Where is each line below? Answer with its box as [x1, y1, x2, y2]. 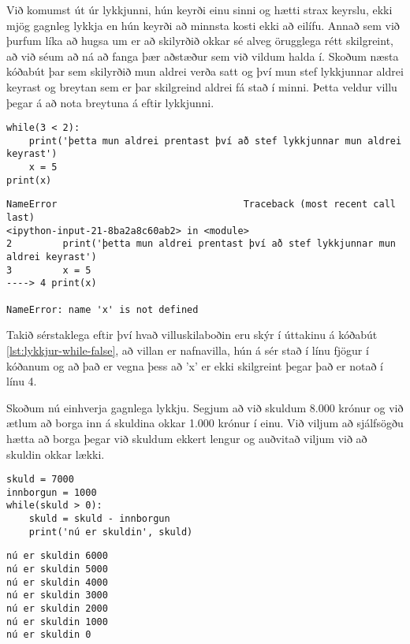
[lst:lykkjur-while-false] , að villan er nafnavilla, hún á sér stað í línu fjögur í [6, 341, 369, 358]
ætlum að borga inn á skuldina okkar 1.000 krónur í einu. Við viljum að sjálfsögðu [6, 415, 404, 431]
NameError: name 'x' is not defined [6, 303, 199, 315]
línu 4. [6, 373, 37, 389]
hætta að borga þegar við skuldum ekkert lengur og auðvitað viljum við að [6, 430, 367, 446]
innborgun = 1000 [6, 486, 97, 498]
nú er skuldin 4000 [6, 576, 108, 588]
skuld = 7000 [6, 474, 74, 486]
